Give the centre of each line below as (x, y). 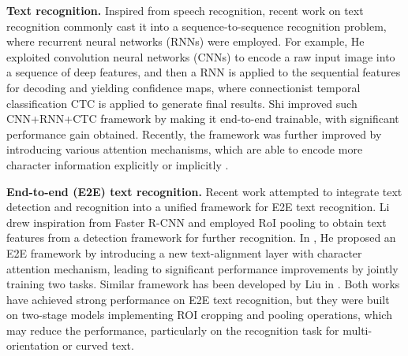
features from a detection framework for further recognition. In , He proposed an (201, 237)
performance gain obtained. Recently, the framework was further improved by (194, 133)
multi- (357, 330)
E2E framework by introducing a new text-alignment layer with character (184, 252)
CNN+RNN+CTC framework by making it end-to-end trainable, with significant (203, 119)
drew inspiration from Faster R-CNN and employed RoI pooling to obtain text (197, 222)
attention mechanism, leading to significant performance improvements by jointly (202, 268)
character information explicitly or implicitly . (118, 164)
